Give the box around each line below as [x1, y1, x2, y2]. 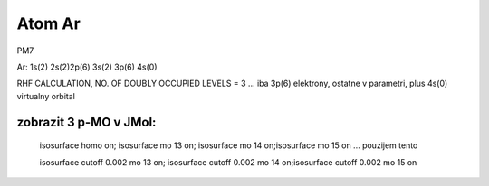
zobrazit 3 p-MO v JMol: [16, 114, 157, 130]
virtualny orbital [16, 90, 76, 101]
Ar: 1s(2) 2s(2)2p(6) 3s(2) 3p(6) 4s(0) [16, 61, 158, 72]
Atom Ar [16, 14, 81, 33]
